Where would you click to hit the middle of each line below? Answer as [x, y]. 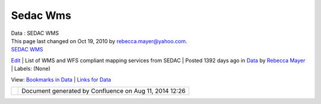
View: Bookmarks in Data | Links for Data [61, 79]
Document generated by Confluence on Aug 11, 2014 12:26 [104, 90]
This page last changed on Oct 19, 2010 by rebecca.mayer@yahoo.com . [99, 41]
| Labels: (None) [31, 69]
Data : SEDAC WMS [35, 33]
